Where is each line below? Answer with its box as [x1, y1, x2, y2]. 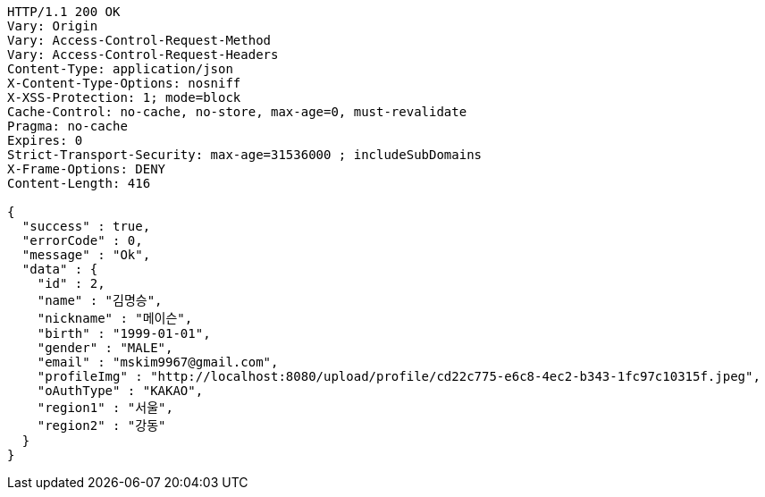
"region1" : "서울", [37, 400, 173, 415]
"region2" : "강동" [37, 418, 166, 433]
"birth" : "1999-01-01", [37, 326, 211, 341]
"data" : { [21, 262, 98, 276]
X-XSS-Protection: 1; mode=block [7, 90, 241, 105]
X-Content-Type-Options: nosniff [7, 76, 241, 90]
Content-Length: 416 [7, 176, 151, 190]
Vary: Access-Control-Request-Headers [7, 47, 279, 62]
